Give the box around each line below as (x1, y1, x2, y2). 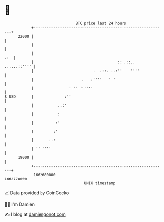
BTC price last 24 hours (75, 21, 126, 26)
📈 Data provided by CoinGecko (4, 190, 69, 196)
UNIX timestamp (84, 180, 116, 186)
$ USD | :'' (4, 94, 71, 99)
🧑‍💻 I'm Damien (4, 201, 35, 207)
